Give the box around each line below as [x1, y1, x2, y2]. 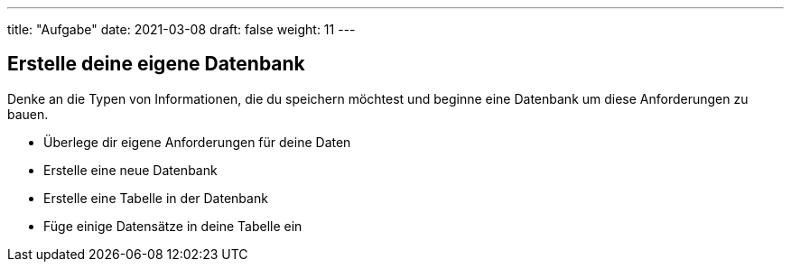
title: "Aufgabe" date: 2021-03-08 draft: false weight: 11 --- [7, 22, 356, 37]
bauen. [7, 106, 49, 122]
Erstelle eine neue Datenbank [43, 162, 218, 178]
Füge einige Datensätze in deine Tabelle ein [43, 218, 302, 234]
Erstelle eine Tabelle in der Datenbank [43, 190, 268, 206]
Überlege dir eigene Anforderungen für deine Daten [43, 134, 351, 150]
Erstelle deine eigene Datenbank [7, 52, 305, 76]
